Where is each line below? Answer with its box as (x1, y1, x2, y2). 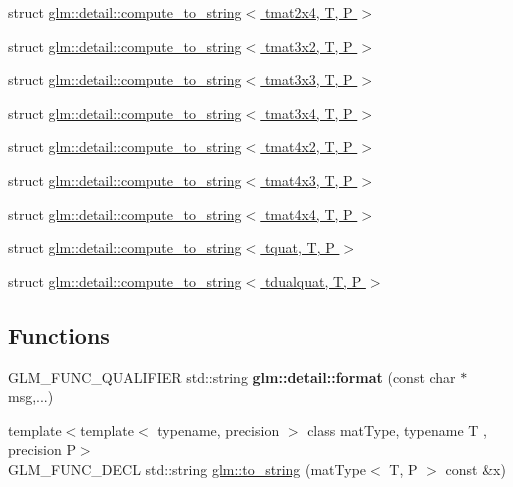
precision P (8, 439, 76, 460)
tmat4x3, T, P (264, 169, 353, 190)
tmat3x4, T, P (264, 102, 353, 123)
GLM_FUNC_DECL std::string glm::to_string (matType (8, 458, 367, 479)
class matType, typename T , (307, 419, 487, 440)
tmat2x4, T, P (264, 2, 353, 22)
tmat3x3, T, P (264, 69, 353, 90)
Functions (8, 319, 110, 350)
